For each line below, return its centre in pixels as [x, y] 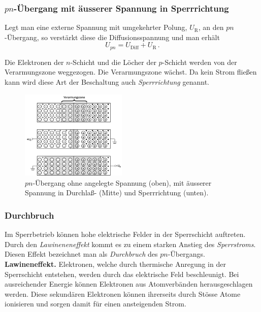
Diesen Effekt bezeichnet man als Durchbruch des [81, 254]
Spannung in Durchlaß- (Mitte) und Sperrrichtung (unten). [117, 193]
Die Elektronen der [34, 62]
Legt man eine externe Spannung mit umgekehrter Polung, [96, 27]
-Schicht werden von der [200, 62]
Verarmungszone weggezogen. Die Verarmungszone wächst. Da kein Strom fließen [131, 72]
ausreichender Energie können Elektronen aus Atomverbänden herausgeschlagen [129, 284]
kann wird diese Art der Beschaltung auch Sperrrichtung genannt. [107, 82]
